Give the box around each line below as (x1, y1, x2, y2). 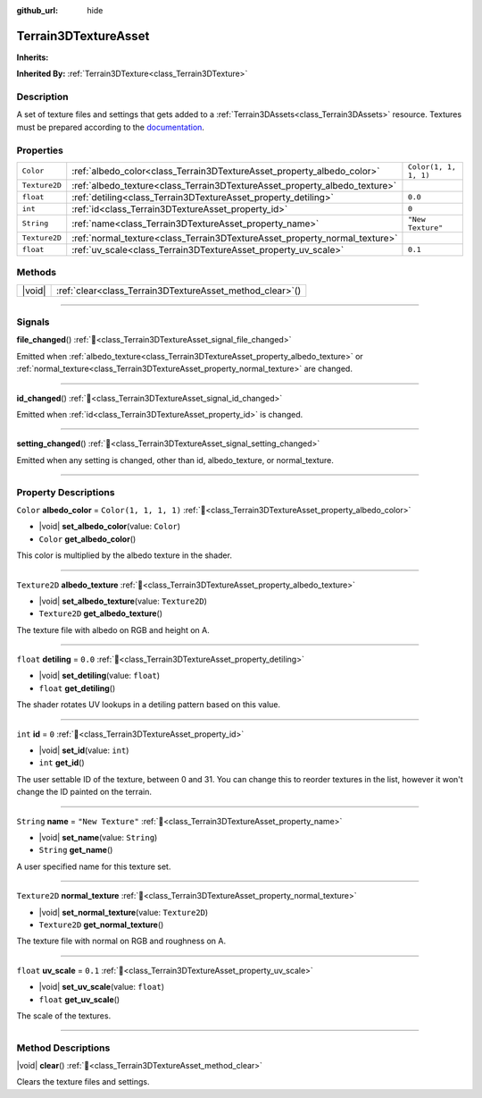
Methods (16, 266, 57, 279)
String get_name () (38, 845, 113, 856)
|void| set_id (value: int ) (38, 745, 129, 756)
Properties (16, 144, 64, 156)
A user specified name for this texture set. (16, 861, 171, 872)
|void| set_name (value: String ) (38, 832, 158, 842)
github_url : (16, 5, 58, 15)
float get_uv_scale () (38, 993, 120, 1005)
